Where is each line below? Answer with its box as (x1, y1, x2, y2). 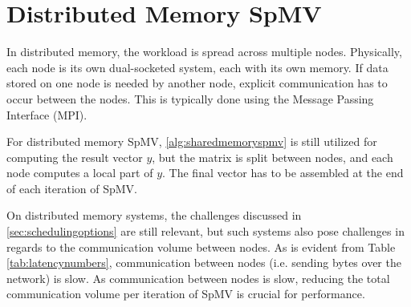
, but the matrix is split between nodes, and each (152, 148, 393, 165)
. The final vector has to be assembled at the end (162, 164, 404, 181)
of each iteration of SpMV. (6, 180, 138, 196)
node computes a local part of (6, 164, 153, 181)
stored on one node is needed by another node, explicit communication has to (6, 75, 388, 91)
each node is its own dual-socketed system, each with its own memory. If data (6, 59, 389, 75)
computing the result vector (6, 148, 143, 165)
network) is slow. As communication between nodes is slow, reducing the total (6, 269, 390, 286)
